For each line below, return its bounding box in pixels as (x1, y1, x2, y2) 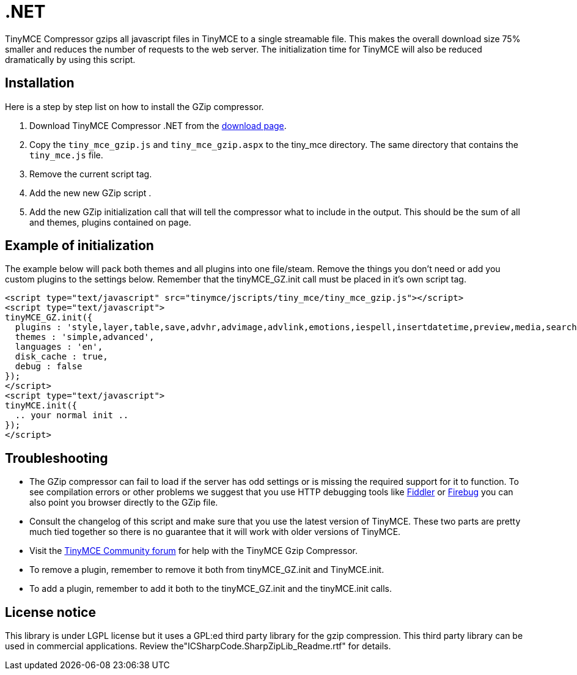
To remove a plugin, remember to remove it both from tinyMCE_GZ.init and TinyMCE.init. (29, 564, 384, 575)
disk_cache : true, (15, 352, 108, 362)
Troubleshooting (5, 450, 108, 466)
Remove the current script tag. (29, 168, 152, 179)
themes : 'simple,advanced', (15, 332, 155, 342)
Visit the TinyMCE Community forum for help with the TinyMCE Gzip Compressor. (29, 545, 358, 556)
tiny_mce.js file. (29, 149, 103, 160)
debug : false (15, 361, 83, 372)
